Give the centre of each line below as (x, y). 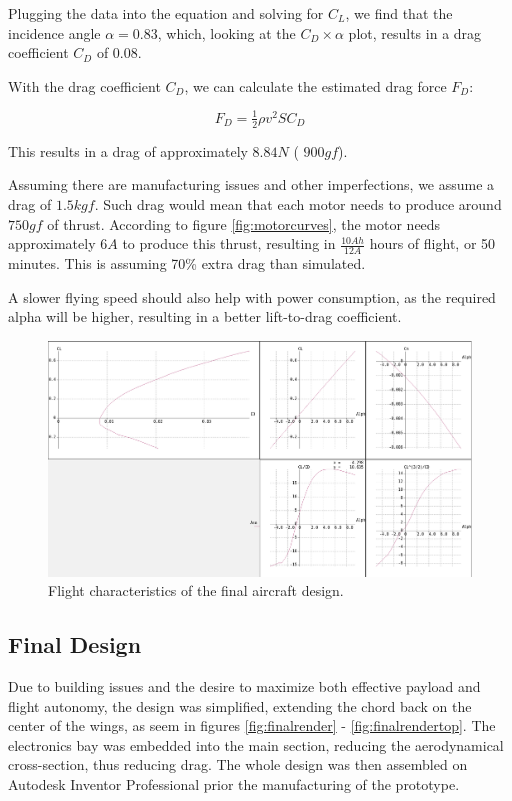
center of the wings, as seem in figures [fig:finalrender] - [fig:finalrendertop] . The (252, 725)
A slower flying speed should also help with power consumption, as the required (252, 296)
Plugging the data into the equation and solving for (166, 13)
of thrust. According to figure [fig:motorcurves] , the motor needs (244, 223)
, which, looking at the (226, 32)
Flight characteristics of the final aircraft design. (196, 590)
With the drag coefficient (84, 85)
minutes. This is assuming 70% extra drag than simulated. (187, 262)
